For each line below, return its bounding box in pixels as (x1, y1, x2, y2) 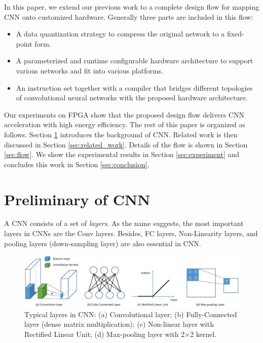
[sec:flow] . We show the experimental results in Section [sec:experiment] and (4, 149, 240, 160)
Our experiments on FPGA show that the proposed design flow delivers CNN (4, 109, 244, 120)
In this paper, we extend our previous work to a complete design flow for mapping (4, 2, 259, 12)
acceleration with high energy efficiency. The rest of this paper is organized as (4, 119, 246, 130)
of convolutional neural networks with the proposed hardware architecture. (16, 92, 248, 103)
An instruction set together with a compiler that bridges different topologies (16, 82, 253, 93)
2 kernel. (190, 328, 217, 339)
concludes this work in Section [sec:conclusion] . (4, 159, 149, 169)
